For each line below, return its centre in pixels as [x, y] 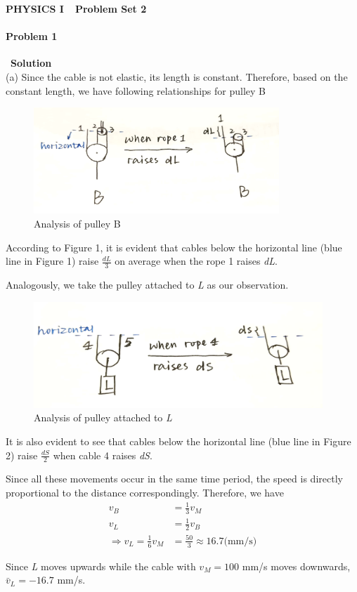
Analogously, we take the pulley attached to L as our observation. [147, 284]
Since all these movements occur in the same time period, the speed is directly [174, 479]
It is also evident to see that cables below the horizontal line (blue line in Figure [178, 441]
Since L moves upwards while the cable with [101, 566]
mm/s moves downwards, [296, 566]
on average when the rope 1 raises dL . [196, 261]
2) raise [22, 455]
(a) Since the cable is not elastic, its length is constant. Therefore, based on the [177, 76]
